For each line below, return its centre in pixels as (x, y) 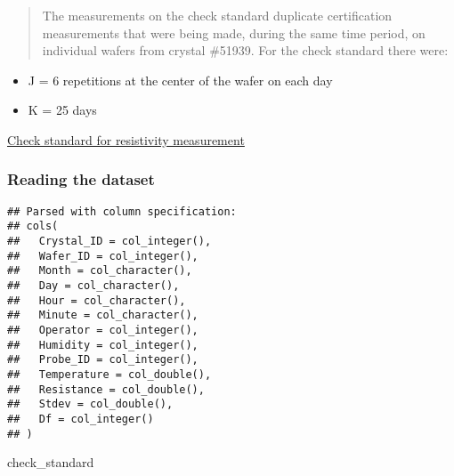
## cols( (33, 226)
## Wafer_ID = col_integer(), (103, 256)
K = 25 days (62, 110)
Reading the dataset (81, 179)
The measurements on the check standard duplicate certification (217, 15)
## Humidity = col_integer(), (103, 345)
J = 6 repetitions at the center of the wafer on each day (180, 80)
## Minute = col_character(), (103, 315)
